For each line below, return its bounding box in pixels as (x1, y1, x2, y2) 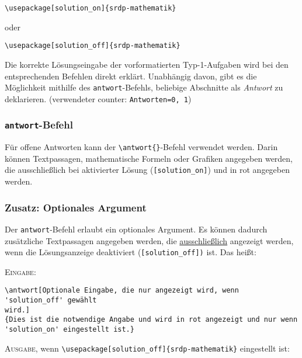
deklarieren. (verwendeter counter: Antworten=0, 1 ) (5, 92, 192, 105)
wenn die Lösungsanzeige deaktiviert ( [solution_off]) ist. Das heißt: (5, 246, 256, 258)
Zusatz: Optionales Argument (5, 200, 147, 214)
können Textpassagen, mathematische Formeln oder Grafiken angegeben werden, (5, 152, 293, 164)
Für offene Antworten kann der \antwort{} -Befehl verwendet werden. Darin (5, 141, 278, 153)
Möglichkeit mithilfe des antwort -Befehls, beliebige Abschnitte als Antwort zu (5, 81, 283, 93)
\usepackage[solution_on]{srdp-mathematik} (5, 4, 176, 12)
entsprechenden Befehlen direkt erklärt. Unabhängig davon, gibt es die (5, 69, 257, 82)
